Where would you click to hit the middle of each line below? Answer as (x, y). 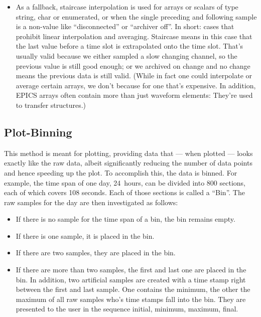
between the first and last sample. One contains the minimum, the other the (133, 289)
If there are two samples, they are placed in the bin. (96, 253)
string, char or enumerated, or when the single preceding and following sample (136, 16)
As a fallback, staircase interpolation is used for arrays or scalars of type (127, 7)
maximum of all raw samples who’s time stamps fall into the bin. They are (131, 299)
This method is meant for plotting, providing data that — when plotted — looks (128, 153)
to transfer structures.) (51, 105)
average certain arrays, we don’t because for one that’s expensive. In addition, (136, 85)
